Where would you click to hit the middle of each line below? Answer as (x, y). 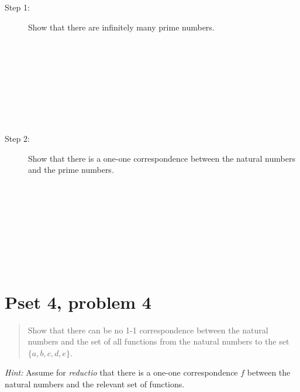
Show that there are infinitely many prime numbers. (121, 27)
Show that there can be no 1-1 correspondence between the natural (148, 330)
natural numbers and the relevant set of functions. (95, 384)
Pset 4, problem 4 (78, 301)
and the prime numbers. (71, 170)
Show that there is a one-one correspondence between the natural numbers (162, 158)
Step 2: (17, 138)
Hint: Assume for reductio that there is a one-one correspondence (121, 372)
